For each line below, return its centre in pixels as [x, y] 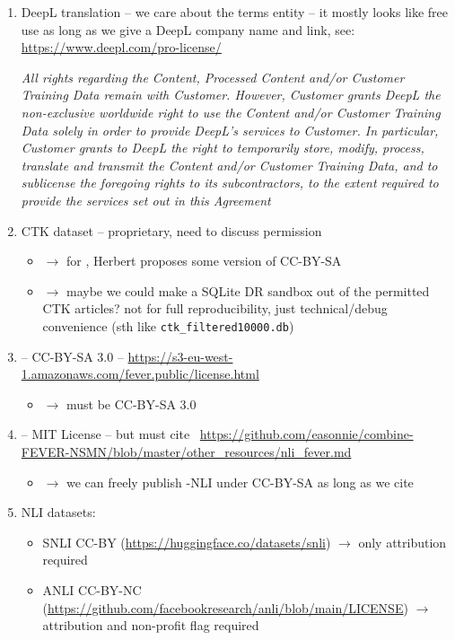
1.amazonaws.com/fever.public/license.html [140, 374]
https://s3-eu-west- [180, 356]
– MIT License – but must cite [105, 434]
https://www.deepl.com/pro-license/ [121, 47]
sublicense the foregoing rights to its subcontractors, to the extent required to [230, 183]
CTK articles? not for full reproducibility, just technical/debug [215, 308]
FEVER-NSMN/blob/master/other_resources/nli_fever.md [186, 451]
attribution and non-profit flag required [151, 625]
